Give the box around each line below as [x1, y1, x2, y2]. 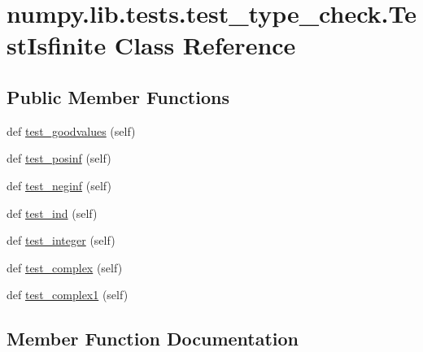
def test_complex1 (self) [7, 286, 129, 303]
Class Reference [114, 28, 296, 62]
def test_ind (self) [7, 204, 98, 221]
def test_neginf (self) [7, 176, 111, 193]
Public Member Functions [7, 84, 229, 109]
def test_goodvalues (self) [7, 122, 136, 139]
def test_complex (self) [7, 259, 123, 276]
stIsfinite [7, 28, 107, 62]
